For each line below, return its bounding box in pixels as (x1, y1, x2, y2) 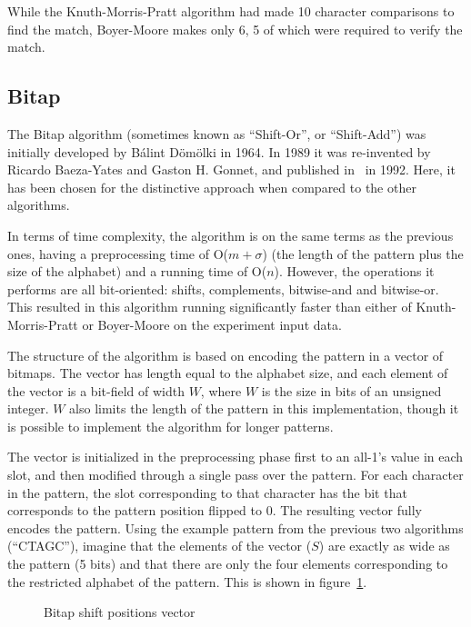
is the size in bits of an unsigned (261, 381, 442, 400)
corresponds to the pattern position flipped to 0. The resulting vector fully (7, 501, 422, 520)
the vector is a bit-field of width (7, 381, 185, 400)
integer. (7, 399, 49, 418)
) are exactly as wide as (318, 536, 450, 555)
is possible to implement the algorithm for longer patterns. (7, 416, 334, 435)
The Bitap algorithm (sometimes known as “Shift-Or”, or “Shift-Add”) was (7, 124, 426, 143)
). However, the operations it (274, 262, 435, 281)
